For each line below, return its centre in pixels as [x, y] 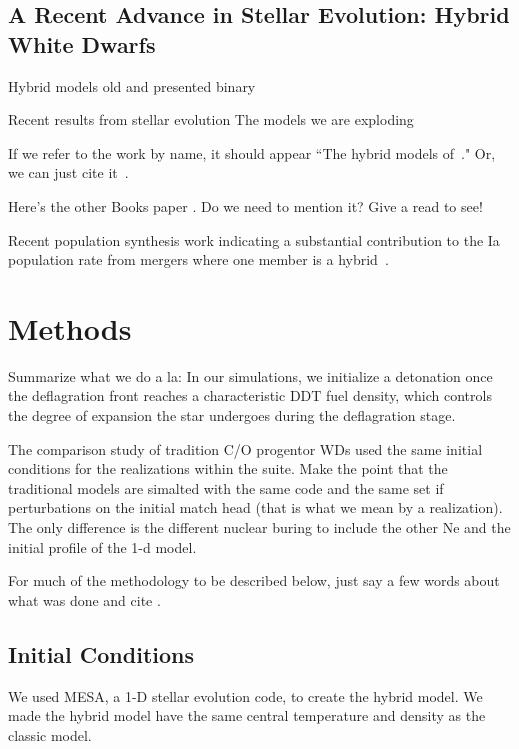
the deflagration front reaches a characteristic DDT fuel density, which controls [250, 395]
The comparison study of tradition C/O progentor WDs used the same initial [245, 448]
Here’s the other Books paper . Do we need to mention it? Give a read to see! [245, 205]
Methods [70, 327]
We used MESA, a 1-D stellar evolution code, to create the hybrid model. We [245, 695]
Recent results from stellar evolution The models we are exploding [211, 119]
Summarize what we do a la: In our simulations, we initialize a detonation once [250, 375]
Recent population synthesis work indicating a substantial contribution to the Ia [254, 239]
